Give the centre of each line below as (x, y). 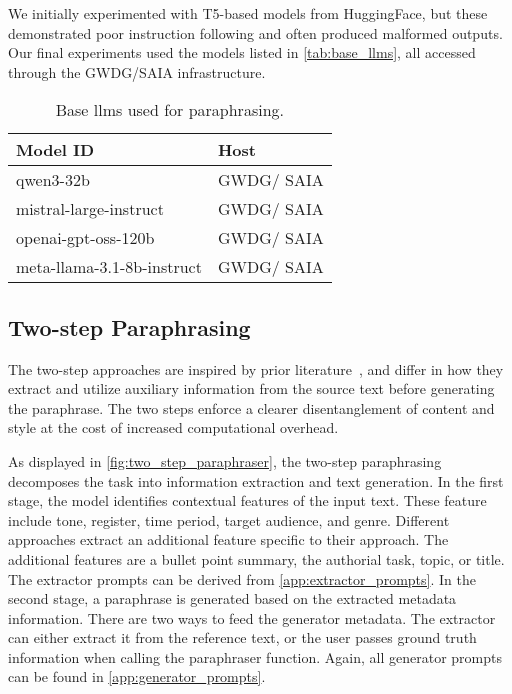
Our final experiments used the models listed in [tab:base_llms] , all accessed (242, 52)
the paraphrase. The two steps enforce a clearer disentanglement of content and (251, 407)
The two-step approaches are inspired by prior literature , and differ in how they (256, 368)
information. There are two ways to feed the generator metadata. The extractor (252, 617)
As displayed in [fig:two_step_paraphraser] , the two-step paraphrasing (225, 460)
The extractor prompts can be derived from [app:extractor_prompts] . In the (242, 578)
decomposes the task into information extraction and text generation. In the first (256, 480)
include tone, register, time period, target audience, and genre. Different (229, 519)
